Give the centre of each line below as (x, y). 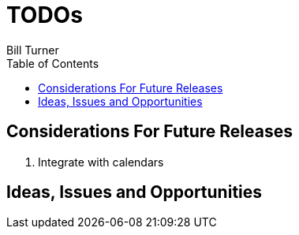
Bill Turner (33, 50)
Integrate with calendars (101, 162)
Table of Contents (53, 63)
